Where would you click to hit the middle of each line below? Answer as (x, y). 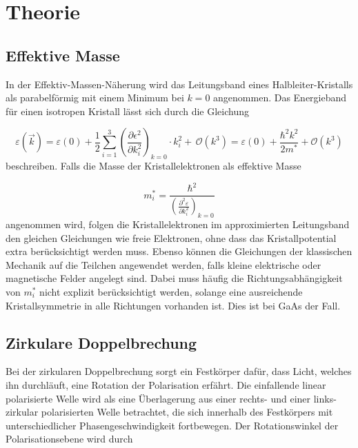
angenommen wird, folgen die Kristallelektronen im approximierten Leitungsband (178, 224)
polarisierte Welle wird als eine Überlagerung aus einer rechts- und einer (158, 398)
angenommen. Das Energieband (280, 98)
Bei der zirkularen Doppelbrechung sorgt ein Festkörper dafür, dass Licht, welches (179, 371)
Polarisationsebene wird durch (69, 439)
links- (325, 398)
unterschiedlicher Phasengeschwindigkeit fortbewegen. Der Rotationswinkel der (172, 425)
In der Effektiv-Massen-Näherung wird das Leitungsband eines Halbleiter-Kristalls (179, 84)
